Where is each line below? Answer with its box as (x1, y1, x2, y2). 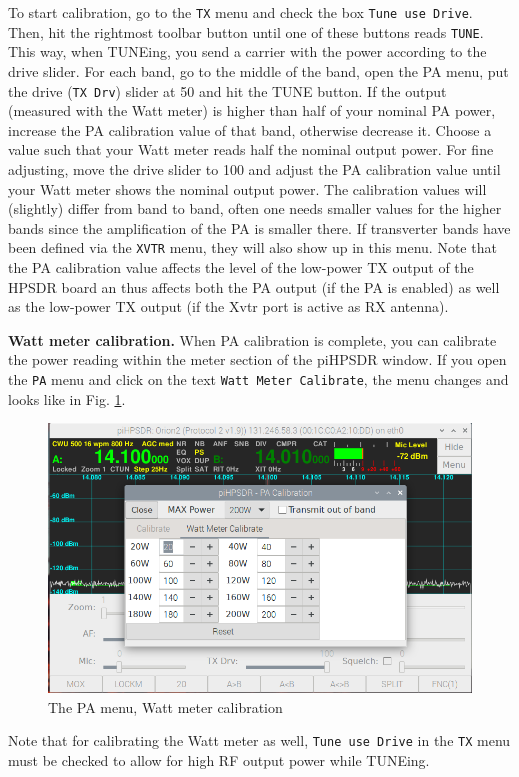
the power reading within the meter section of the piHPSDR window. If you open (8, 349, 507, 370)
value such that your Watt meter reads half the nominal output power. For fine (8, 139, 494, 160)
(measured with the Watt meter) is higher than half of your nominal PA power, (8, 100, 496, 121)
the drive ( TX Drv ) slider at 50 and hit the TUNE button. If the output (8, 80, 447, 101)
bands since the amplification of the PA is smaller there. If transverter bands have (8, 217, 511, 238)
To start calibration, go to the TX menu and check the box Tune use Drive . (8, 2, 473, 22)
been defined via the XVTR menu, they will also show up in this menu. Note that (8, 237, 497, 258)
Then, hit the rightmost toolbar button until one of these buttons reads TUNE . (8, 21, 484, 42)
